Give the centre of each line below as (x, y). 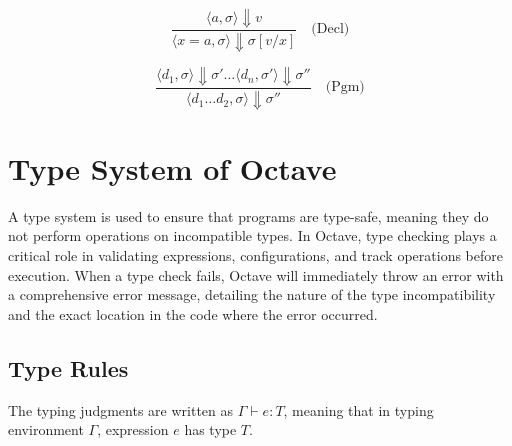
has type (210, 429)
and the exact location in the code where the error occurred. (193, 313)
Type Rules (68, 367)
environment (46, 429)
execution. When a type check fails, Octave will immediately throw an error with (256, 274)
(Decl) (330, 29)
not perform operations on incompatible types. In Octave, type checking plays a (252, 235)
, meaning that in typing (358, 409)
